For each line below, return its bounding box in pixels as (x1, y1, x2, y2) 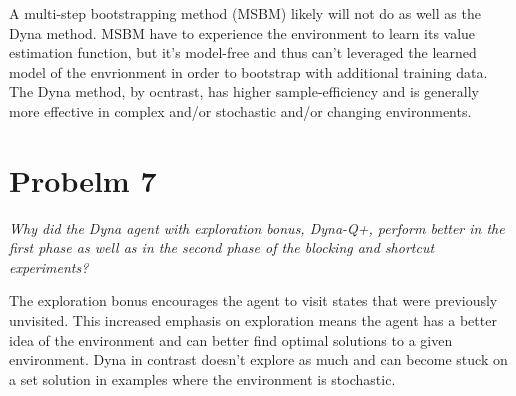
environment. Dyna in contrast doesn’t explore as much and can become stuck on (9, 349, 508, 370)
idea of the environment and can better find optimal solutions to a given (9, 329, 453, 350)
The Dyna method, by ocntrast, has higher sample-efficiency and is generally (9, 81, 479, 102)
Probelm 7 (9, 159, 157, 200)
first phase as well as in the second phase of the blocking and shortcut (9, 237, 435, 258)
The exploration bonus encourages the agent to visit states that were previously (9, 290, 498, 311)
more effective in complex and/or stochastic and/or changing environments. (9, 100, 472, 121)
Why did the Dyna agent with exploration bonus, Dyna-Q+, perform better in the (9, 217, 505, 238)
